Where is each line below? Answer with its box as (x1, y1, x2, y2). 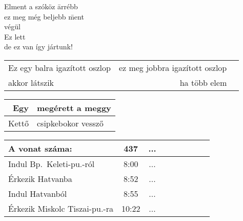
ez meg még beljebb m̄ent (4, 11, 84, 22)
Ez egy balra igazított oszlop (8, 61, 111, 73)
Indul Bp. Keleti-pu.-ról (8, 157, 95, 170)
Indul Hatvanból (8, 187, 67, 199)
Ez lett (4, 31, 26, 42)
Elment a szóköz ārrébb (4, 1, 78, 11)
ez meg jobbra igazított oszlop (118, 61, 227, 73)
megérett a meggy (37, 101, 111, 114)
